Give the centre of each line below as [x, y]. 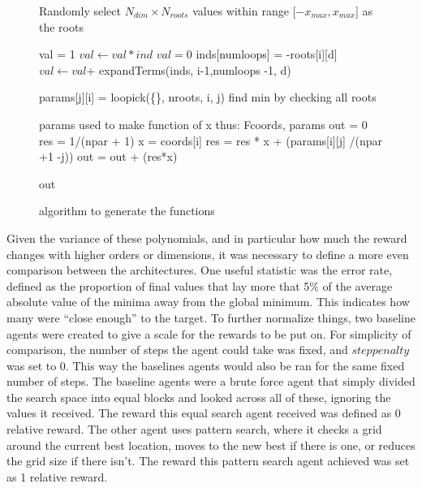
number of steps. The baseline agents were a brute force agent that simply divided [211, 381]
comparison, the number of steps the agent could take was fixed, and [177, 350]
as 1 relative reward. [57, 476]
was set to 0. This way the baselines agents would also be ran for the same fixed [206, 365]
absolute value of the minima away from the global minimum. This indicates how [208, 302]
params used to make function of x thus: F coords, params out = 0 [203, 124]
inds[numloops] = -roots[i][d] [267, 54]
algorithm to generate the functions [127, 211]
